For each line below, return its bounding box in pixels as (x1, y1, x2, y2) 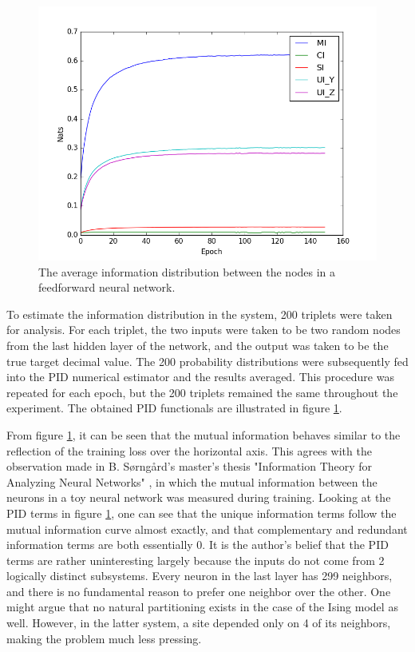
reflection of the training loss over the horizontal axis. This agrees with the (6, 442, 372, 459)
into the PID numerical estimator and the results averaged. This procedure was (6, 368, 394, 385)
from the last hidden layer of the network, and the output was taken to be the (6, 336, 389, 353)
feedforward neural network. (38, 279, 176, 296)
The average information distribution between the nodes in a (38, 263, 336, 280)
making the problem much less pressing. (6, 630, 202, 646)
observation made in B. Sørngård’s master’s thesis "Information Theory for (6, 458, 373, 475)
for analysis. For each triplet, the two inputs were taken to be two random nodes (6, 321, 401, 338)
